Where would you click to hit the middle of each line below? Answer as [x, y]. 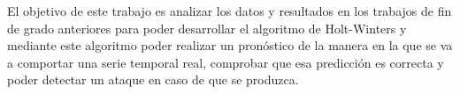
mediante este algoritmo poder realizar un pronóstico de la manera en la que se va [230, 45]
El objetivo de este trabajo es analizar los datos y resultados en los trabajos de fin [230, 11]
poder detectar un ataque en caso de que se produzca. [153, 80]
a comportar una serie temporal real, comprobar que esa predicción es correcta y [226, 62]
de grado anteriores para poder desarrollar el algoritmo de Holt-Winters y [207, 28]
